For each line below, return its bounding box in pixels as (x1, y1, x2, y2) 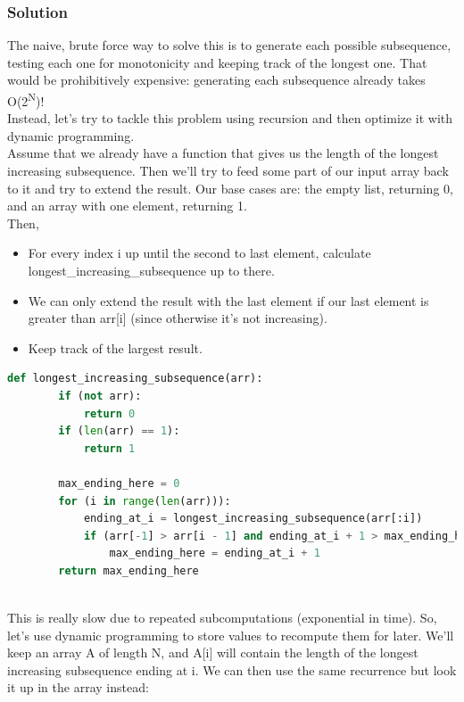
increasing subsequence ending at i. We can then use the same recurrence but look (7, 660, 457, 679)
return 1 (83, 442, 136, 455)
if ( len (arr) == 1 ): (58, 425, 180, 438)
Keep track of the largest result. (28, 338, 203, 357)
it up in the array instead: (7, 678, 149, 697)
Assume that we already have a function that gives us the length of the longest (7, 144, 439, 162)
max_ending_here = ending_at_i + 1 (109, 547, 320, 560)
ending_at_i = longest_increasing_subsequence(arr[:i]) (83, 512, 423, 525)
